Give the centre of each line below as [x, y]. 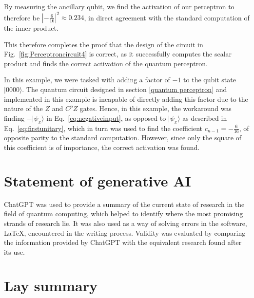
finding [14, 118]
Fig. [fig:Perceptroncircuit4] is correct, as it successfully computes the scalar [118, 54]
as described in [205, 118]
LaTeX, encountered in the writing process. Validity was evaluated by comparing [125, 233]
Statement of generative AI [98, 180]
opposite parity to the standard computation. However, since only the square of [123, 138]
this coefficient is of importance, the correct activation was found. [102, 147]
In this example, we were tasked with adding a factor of [87, 80]
